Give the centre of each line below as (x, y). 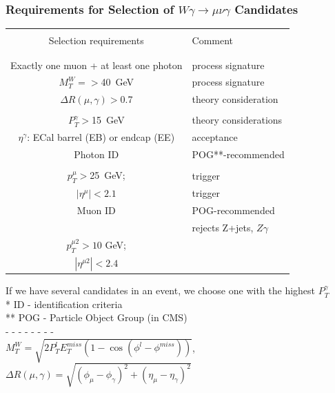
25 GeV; (108, 175)
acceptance (215, 137)
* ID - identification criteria (64, 304)
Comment (213, 40)
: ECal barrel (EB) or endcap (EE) (101, 137)
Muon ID (96, 210)
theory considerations (237, 120)
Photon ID (97, 154)
